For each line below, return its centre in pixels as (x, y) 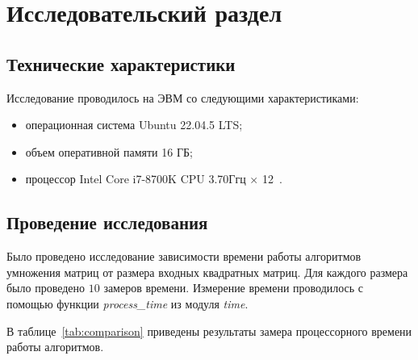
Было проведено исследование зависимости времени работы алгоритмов (184, 256)
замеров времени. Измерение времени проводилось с (234, 288)
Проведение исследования (107, 222)
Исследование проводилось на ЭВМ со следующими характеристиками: (183, 97)
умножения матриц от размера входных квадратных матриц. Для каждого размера (207, 272)
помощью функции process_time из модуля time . (127, 303)
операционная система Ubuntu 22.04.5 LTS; (134, 125)
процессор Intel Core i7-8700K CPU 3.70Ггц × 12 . (154, 179)
